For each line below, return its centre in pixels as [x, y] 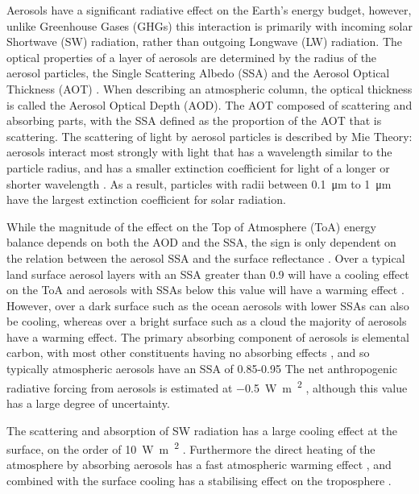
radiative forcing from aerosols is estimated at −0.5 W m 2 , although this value [207, 386]
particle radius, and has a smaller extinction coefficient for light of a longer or [198, 167]
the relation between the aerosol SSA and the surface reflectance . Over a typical [206, 257]
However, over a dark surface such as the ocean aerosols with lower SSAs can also [208, 305]
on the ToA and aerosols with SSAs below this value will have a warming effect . [205, 290]
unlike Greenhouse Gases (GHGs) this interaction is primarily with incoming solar [209, 25]
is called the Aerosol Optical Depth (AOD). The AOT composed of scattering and [209, 104]
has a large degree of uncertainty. [88, 403]
